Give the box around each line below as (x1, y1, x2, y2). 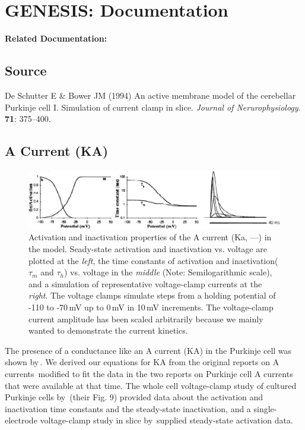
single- (253, 402, 277, 415)
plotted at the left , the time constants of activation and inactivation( (28, 254, 278, 266)
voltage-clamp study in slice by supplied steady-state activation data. (40, 414, 293, 426)
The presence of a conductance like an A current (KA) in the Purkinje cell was (5, 344, 292, 356)
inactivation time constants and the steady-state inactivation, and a (5, 402, 251, 415)
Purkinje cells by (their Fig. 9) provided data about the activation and (5, 391, 263, 403)
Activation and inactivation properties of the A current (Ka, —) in (28, 231, 272, 243)
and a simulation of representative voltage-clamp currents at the (28, 277, 262, 290)
